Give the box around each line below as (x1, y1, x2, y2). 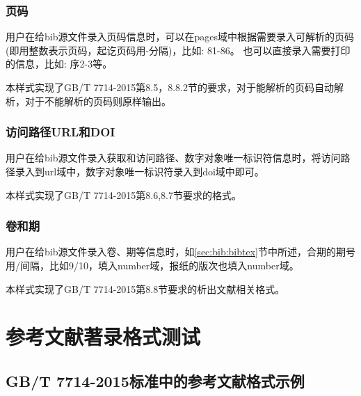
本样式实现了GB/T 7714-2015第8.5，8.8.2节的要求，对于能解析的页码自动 (6, 80, 335, 94)
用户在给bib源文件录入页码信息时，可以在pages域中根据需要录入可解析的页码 (6, 29, 354, 44)
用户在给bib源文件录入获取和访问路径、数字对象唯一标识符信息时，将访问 (6, 150, 341, 165)
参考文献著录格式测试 (6, 322, 201, 351)
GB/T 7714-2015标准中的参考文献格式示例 (6, 370, 305, 391)
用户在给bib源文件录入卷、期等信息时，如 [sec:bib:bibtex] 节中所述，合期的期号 (6, 244, 355, 259)
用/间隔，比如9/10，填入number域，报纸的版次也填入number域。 (6, 258, 299, 272)
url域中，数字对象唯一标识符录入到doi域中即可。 (44, 164, 264, 178)
